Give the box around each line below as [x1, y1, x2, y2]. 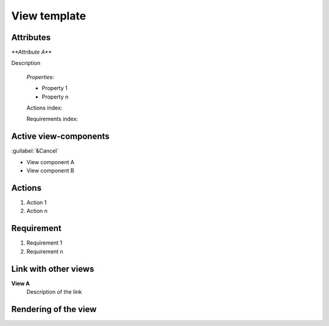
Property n [41, 93, 69, 100]
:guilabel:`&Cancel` [11, 147, 59, 154]
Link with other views [11, 263, 94, 274]
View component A [26, 158, 74, 165]
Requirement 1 [26, 239, 63, 246]
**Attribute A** [11, 49, 52, 56]
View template [11, 9, 87, 23]
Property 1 [41, 85, 68, 92]
